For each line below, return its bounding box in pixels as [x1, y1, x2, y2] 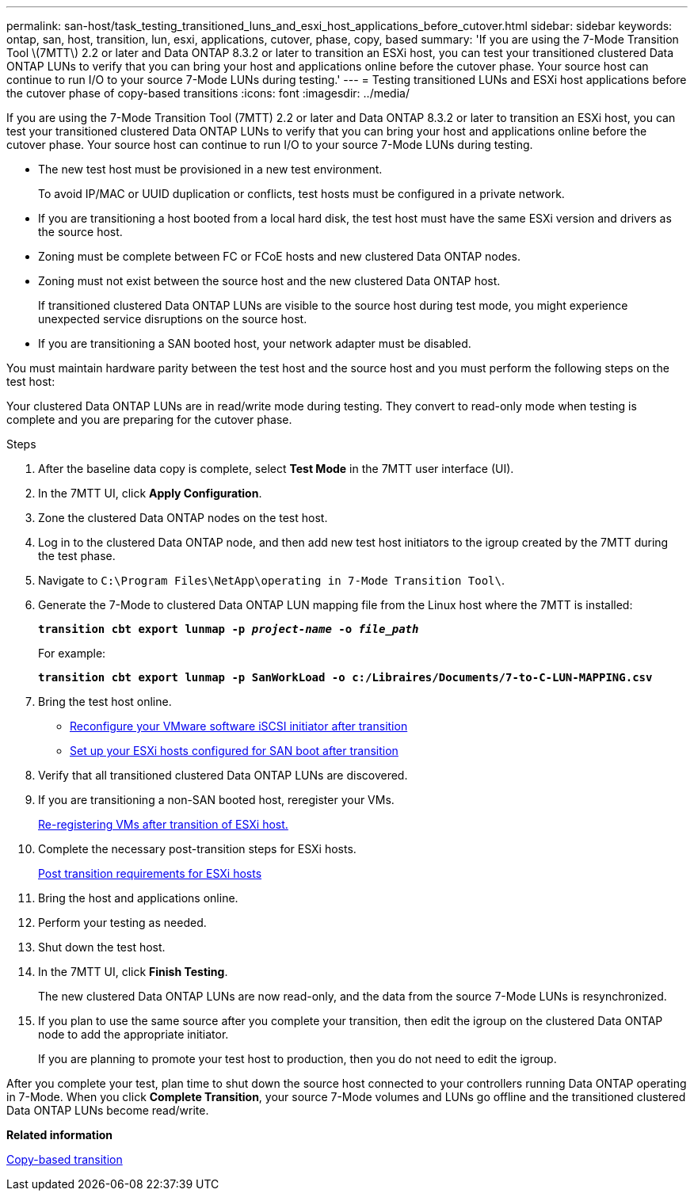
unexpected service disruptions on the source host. [38, 312, 307, 326]
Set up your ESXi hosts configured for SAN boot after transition [70, 744, 398, 757]
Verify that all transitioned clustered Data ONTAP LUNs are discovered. [38, 768, 408, 782]
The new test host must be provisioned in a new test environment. [38, 162, 383, 176]
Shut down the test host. [38, 940, 166, 954]
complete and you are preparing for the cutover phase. [6, 413, 292, 426]
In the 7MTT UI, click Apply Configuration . [38, 486, 262, 500]
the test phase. [38, 549, 116, 562]
